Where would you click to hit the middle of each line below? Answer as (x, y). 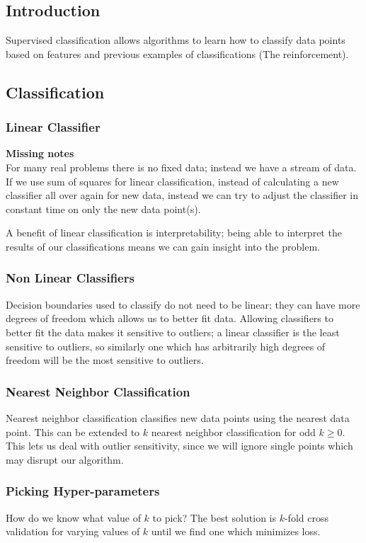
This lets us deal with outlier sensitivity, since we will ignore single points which (179, 446)
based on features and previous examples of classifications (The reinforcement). (177, 53)
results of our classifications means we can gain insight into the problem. (163, 246)
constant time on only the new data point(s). (103, 208)
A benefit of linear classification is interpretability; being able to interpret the (174, 233)
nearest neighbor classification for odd (233, 431)
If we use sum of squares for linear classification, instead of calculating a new (172, 181)
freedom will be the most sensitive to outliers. (105, 360)
